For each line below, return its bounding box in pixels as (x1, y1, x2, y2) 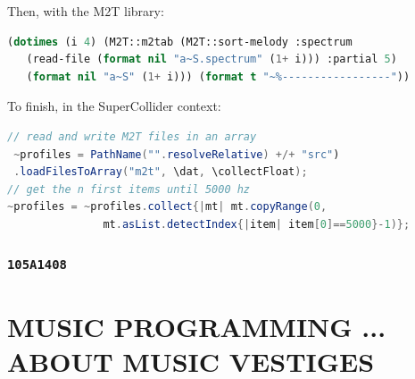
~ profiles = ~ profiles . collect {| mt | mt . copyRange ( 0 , (7, 200, 328, 214)
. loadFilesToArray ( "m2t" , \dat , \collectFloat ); (13, 165, 308, 179)
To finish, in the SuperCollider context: (7, 97, 221, 115)
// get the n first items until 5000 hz (7, 182, 251, 196)
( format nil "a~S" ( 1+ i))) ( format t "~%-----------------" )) (26, 70, 411, 83)
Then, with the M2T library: (7, 2, 164, 20)
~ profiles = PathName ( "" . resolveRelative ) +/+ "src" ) (13, 147, 340, 161)
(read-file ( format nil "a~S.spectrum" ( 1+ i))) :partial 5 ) (26, 53, 397, 66)
